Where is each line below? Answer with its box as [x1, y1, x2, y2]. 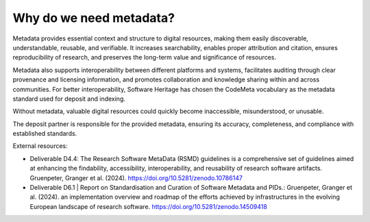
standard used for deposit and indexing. [12, 95, 126, 103]
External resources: [12, 142, 68, 150]
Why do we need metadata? [12, 10, 175, 25]
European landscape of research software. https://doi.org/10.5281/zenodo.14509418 [29, 202, 267, 210]
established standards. [12, 129, 77, 138]
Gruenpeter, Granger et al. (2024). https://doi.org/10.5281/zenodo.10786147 [29, 173, 243, 182]
